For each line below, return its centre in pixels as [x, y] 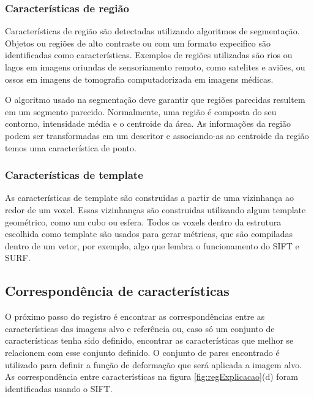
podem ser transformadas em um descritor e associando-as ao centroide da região [157, 135]
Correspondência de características [117, 291]
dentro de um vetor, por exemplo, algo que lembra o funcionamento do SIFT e [152, 245]
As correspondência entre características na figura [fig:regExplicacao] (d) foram [151, 376]
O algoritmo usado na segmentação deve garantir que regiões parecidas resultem [155, 100]
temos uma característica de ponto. [71, 147]
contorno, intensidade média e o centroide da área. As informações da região [148, 123]
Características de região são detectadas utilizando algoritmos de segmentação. [152, 31]
